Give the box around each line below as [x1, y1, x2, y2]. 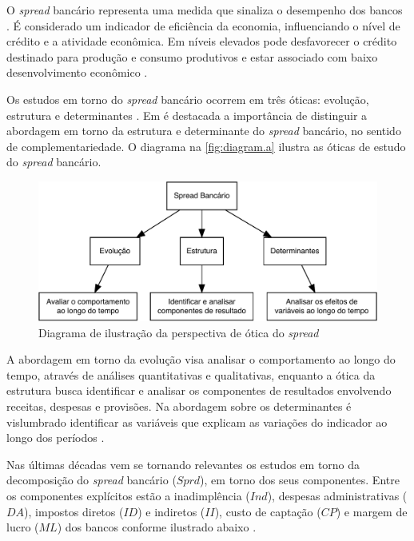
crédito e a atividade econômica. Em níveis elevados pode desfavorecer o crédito [6, 33, 397, 50]
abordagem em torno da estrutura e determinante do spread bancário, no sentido [6, 122, 401, 139]
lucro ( [6, 519, 39, 535]
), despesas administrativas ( [267, 487, 408, 504]
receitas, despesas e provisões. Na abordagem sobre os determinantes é [6, 398, 352, 415]
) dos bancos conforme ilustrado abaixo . [57, 519, 257, 535]
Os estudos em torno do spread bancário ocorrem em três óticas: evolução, [6, 90, 369, 107]
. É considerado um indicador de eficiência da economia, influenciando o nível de [6, 17, 400, 34]
